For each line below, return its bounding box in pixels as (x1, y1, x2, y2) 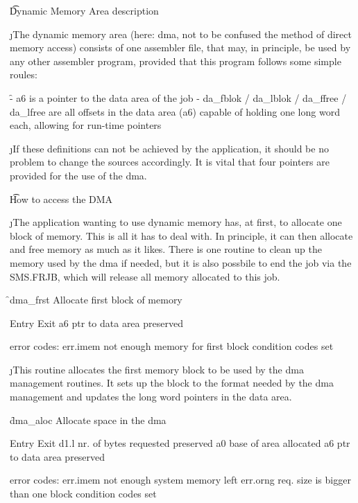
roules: (10, 67, 37, 82)
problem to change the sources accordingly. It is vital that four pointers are (10, 155, 330, 169)
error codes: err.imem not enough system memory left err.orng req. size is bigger (10, 473, 351, 487)
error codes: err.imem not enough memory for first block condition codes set (10, 339, 334, 353)
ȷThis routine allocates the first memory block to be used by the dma (10, 362, 304, 376)
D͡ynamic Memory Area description (10, 3, 159, 17)
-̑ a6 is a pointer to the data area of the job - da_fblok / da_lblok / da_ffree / (10, 90, 347, 105)
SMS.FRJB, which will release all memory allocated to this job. (10, 269, 280, 283)
